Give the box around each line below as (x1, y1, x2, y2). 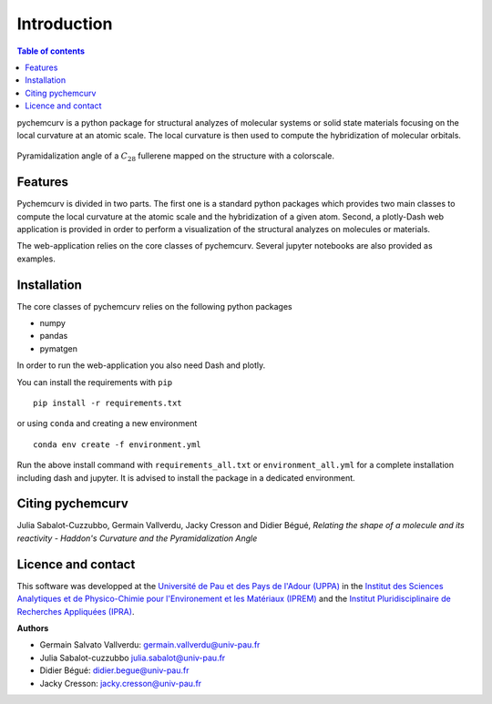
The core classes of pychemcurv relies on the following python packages (16, 301, 292, 311)
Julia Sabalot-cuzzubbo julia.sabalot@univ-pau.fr (39, 652, 226, 663)
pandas (39, 331, 68, 342)
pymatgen (39, 342, 77, 354)
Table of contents (16, 46, 86, 56)
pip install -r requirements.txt (33, 398, 182, 408)
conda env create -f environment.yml (33, 439, 202, 450)
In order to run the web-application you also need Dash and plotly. (16, 360, 266, 371)
